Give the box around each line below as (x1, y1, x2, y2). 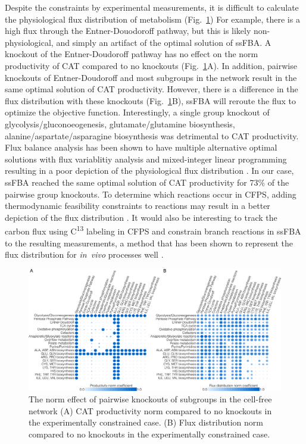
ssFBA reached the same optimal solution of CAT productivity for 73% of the (5, 176, 289, 188)
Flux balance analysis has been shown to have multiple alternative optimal (5, 141, 277, 154)
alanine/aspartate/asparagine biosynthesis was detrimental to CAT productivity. (5, 129, 299, 142)
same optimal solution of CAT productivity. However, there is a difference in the (5, 83, 298, 95)
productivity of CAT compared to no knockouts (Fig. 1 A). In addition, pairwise (5, 59, 297, 71)
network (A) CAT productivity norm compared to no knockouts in (29, 404, 272, 417)
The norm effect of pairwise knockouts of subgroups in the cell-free (29, 393, 272, 405)
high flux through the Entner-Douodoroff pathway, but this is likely (5, 24, 251, 37)
